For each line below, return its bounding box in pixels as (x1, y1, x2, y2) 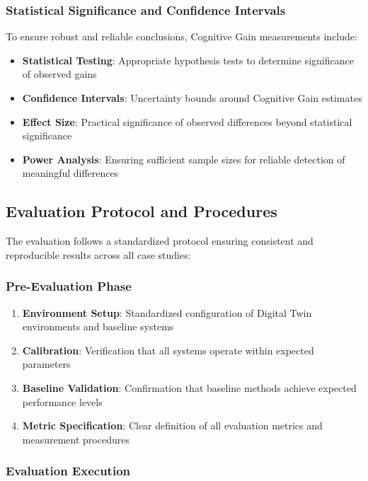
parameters (22, 357, 71, 371)
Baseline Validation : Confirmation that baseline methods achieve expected (22, 380, 357, 395)
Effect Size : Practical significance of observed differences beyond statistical (22, 114, 352, 129)
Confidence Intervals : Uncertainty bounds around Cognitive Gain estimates (22, 91, 362, 105)
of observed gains (22, 66, 97, 81)
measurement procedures (22, 431, 130, 446)
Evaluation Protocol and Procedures (6, 200, 277, 222)
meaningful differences (22, 166, 119, 180)
